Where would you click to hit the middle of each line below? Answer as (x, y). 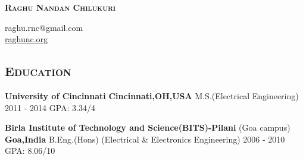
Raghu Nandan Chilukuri (60, 7)
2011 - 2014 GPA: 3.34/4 (50, 107)
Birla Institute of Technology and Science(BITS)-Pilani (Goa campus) (148, 127)
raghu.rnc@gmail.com (44, 27)
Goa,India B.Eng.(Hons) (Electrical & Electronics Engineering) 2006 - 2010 (145, 139)
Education (38, 71)
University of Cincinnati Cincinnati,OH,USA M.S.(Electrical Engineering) (152, 95)
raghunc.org (26, 39)
